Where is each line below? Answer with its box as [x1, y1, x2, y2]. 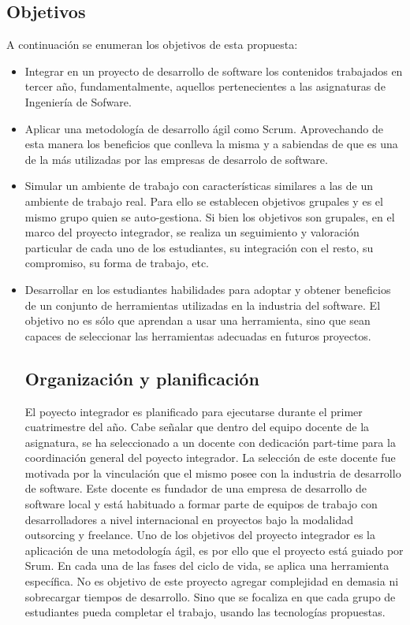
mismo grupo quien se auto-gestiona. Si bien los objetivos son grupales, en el [24, 208, 395, 225]
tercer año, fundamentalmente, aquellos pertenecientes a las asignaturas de [24, 78, 386, 95]
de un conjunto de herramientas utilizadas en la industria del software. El [24, 296, 381, 313]
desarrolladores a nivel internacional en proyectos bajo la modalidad [24, 511, 353, 527]
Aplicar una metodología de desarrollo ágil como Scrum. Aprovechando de [24, 120, 383, 136]
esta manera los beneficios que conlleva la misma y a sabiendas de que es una [24, 136, 398, 152]
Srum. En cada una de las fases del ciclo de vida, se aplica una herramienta [24, 557, 389, 574]
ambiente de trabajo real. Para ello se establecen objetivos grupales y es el [24, 192, 383, 209]
